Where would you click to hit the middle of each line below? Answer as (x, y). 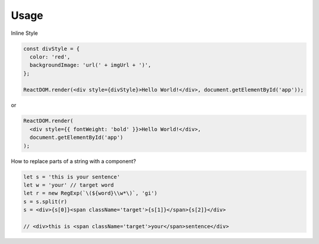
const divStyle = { (51, 48)
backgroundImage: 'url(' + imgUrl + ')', (91, 65)
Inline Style (25, 33)
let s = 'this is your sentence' (72, 177)
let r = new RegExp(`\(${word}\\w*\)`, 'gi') (90, 193)
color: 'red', (50, 57)
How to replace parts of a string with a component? (74, 161)
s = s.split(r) (45, 201)
